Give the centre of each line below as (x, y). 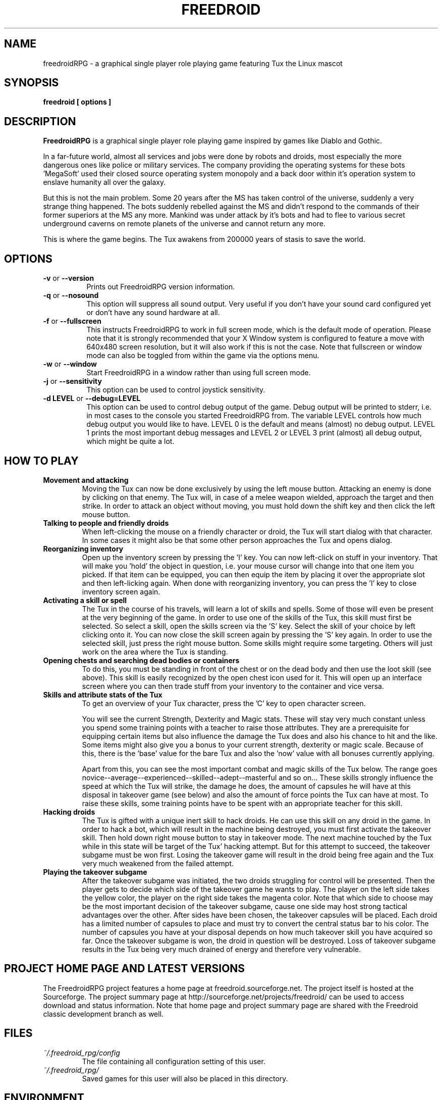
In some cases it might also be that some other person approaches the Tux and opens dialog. (237, 540)
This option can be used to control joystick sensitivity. (176, 390)
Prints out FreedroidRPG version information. (161, 287)
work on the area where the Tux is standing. (155, 652)
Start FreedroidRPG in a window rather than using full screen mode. (199, 373)
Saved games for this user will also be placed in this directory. (185, 1078)
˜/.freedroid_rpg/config (81, 1053)
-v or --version (69, 278)
